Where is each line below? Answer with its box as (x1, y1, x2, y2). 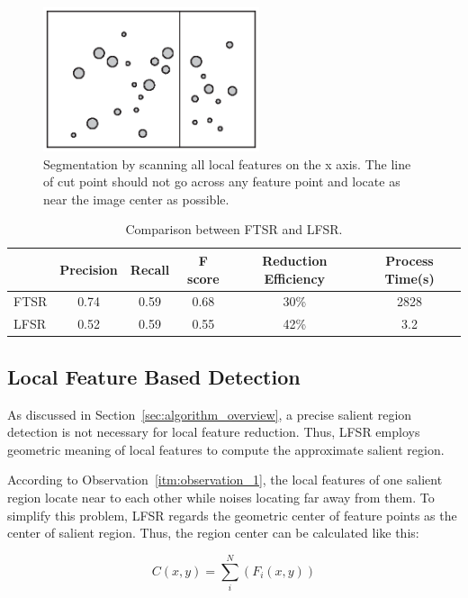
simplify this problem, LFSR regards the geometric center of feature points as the (7, 505, 457, 524)
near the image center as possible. (43, 189, 229, 208)
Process (385, 250, 434, 269)
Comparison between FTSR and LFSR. (125, 220, 343, 239)
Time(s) (384, 268, 435, 287)
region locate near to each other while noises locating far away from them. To (7, 487, 435, 506)
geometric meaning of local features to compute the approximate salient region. (7, 439, 445, 458)
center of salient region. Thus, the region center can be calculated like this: (7, 523, 419, 542)
